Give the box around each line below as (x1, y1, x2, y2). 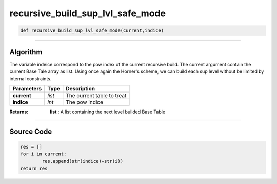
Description (66, 85, 95, 92)
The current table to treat (66, 91, 127, 99)
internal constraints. (9, 76, 52, 82)
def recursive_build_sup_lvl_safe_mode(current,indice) (20, 28, 164, 33)
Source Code (9, 127, 52, 136)
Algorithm (9, 48, 43, 57)
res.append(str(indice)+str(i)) (42, 158, 123, 164)
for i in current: (20, 151, 67, 157)
